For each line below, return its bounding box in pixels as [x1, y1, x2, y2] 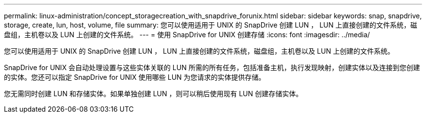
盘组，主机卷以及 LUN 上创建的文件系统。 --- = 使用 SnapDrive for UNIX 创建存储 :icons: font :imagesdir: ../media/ [4, 30, 370, 39]
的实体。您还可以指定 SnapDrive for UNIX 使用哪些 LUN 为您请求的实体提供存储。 [4, 73, 266, 81]
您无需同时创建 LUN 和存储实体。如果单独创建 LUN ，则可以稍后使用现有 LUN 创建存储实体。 [4, 89, 303, 98]
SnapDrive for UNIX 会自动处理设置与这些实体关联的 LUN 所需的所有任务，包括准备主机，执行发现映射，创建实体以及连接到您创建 [4, 63, 420, 72]
